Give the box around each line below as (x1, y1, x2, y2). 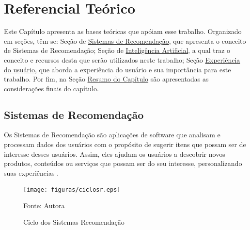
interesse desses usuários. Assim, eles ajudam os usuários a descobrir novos (4, 148, 225, 159)
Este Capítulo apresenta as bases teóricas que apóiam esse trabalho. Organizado (4, 26, 242, 36)
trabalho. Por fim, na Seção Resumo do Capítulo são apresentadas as (4, 74, 209, 84)
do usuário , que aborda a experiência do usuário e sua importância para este (4, 64, 231, 74)
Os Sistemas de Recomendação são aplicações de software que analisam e (4, 130, 220, 140)
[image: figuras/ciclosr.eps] (23, 186, 121, 194)
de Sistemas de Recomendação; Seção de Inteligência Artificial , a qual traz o (4, 45, 231, 55)
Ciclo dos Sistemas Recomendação (23, 216, 125, 227)
